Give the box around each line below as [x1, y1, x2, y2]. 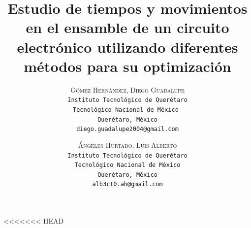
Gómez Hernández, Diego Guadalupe [70, 84, 185, 95]
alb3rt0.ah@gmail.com [92, 181, 163, 188]
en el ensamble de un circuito [26, 17, 229, 37]
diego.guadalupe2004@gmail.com [76, 126, 179, 133]
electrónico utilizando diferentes [17, 36, 238, 57]
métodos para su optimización [24, 56, 231, 76]
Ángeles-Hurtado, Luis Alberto [78, 139, 177, 150]
